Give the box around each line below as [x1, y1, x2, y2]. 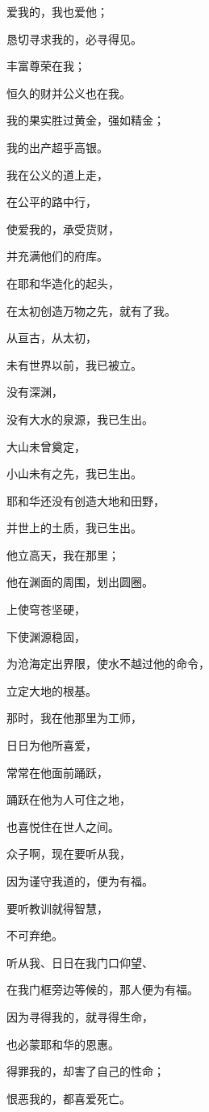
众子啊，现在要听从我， [6, 845, 131, 862]
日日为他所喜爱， [6, 737, 97, 754]
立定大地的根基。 [6, 682, 97, 699]
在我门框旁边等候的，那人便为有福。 [6, 981, 199, 998]
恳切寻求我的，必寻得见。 [6, 30, 142, 47]
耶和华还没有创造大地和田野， [6, 492, 165, 509]
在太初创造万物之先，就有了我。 [6, 302, 176, 319]
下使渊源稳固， [6, 628, 86, 645]
